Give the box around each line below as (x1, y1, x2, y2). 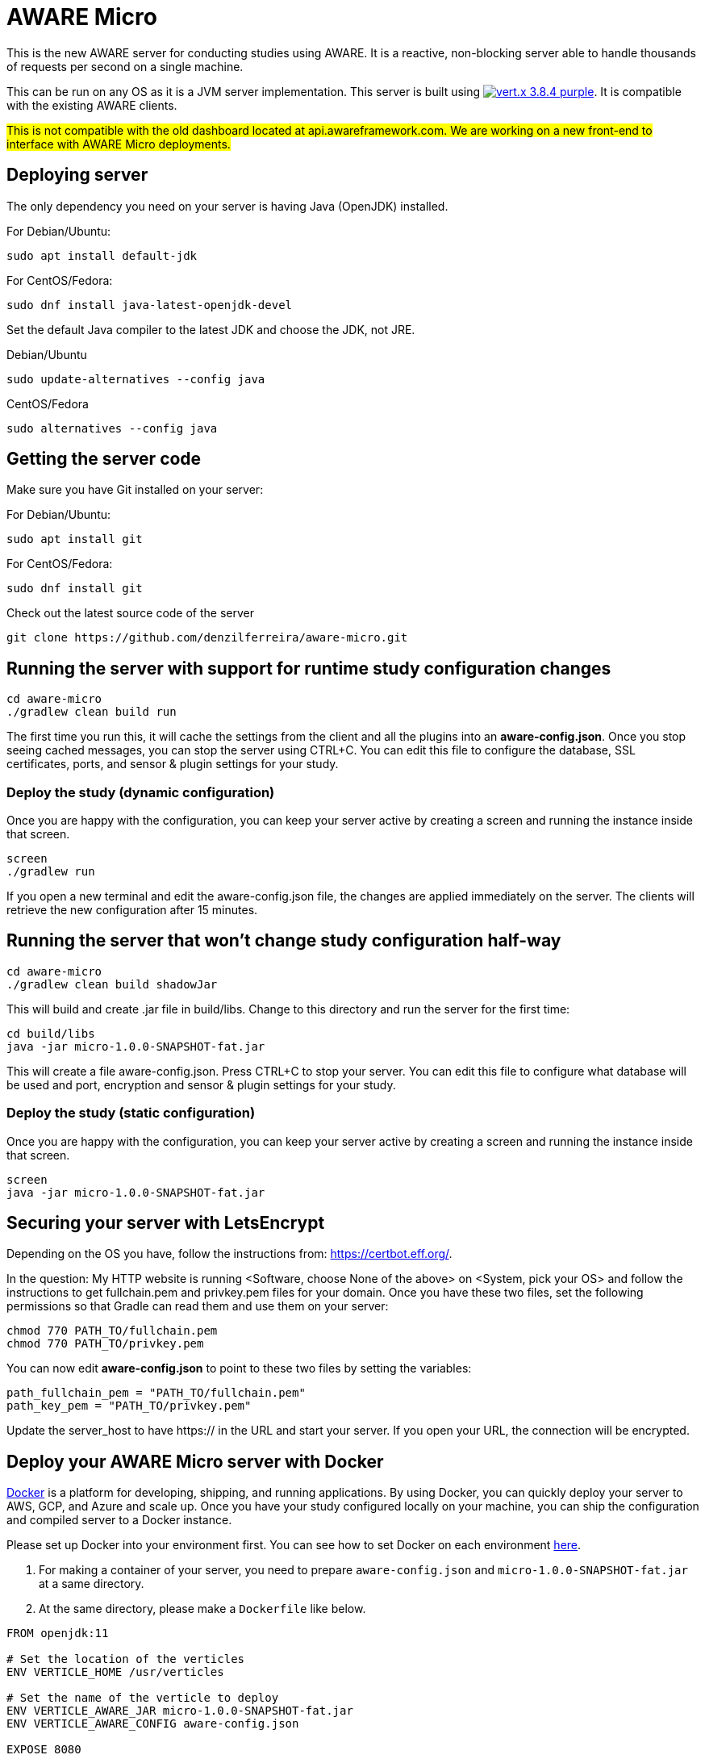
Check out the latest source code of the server (6, 606, 255, 620)
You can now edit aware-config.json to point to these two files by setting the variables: (6, 1361, 472, 1376)
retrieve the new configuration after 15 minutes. (6, 903, 258, 917)
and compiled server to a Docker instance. (6, 1513, 232, 1527)
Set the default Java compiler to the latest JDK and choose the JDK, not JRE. (6, 322, 415, 336)
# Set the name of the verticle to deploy (6, 1691, 279, 1705)
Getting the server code (6, 449, 202, 470)
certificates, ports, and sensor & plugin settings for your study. (6, 757, 339, 771)
